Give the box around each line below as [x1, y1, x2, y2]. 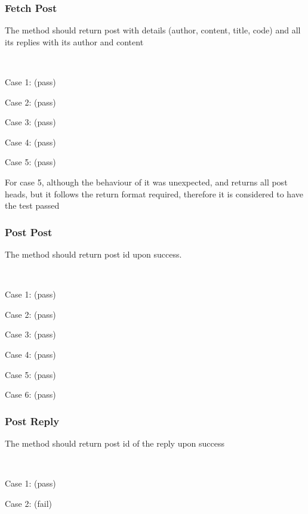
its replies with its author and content [5, 35, 144, 48]
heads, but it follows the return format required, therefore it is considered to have [5, 187, 303, 200]
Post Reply [5, 413, 60, 428]
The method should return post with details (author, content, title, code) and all [5, 24, 301, 36]
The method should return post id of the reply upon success [5, 436, 225, 449]
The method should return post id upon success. [5, 247, 182, 260]
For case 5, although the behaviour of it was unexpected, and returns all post [5, 175, 288, 188]
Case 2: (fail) [5, 497, 53, 509]
